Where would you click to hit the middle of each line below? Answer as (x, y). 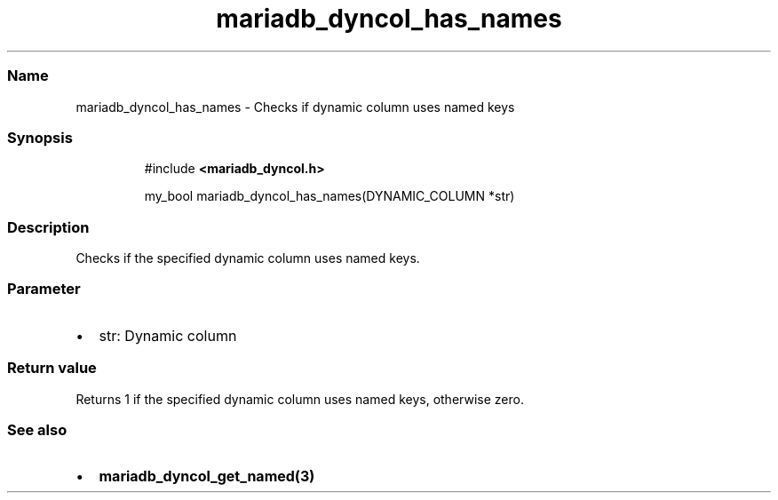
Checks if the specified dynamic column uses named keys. (248, 258)
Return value (52, 368)
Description (48, 227)
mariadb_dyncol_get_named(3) (207, 476)
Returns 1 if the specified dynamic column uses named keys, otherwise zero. (300, 399)
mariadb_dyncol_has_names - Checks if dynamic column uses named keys (295, 107)
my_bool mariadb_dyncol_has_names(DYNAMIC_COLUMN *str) (329, 196)
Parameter (44, 289)
